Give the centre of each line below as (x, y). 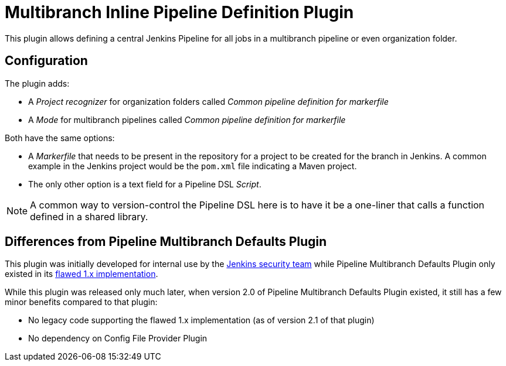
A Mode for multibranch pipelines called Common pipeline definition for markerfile (187, 119)
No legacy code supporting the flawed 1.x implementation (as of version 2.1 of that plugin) (201, 320)
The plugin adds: (37, 83)
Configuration (46, 61)
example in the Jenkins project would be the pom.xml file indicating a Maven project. (193, 166)
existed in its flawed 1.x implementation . (81, 274)
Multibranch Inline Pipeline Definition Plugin (179, 12)
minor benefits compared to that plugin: (81, 302)
